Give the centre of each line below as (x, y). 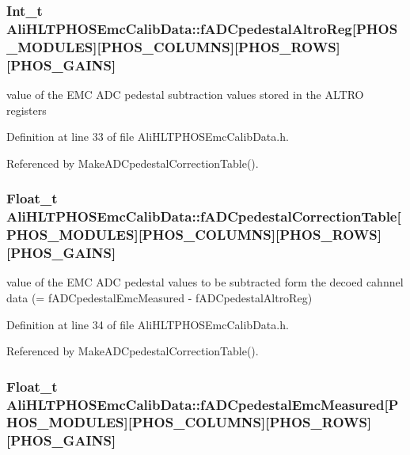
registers (27, 110)
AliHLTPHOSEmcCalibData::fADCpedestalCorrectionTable (202, 216)
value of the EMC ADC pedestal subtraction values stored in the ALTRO (185, 94)
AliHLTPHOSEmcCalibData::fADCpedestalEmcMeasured (196, 404)
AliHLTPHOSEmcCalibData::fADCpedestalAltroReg (179, 28)
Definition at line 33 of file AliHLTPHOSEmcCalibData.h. (148, 136)
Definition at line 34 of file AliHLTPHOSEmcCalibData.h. (148, 324)
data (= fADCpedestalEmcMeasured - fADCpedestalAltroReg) (159, 297)
